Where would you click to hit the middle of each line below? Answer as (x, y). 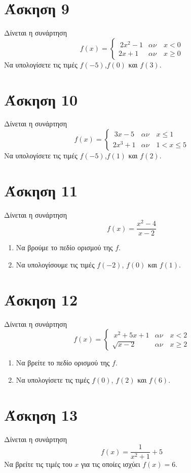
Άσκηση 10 (41, 99)
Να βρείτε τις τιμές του (38, 464)
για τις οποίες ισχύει (110, 464)
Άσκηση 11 (41, 190)
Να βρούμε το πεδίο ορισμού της (64, 247)
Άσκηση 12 (41, 299)
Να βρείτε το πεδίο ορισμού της (63, 363)
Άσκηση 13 (41, 414)
